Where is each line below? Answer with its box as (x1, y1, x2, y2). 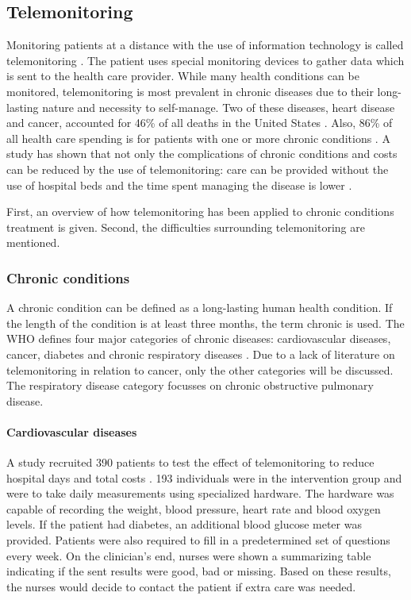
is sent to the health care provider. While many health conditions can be (6, 67, 359, 84)
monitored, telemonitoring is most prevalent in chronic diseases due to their (6, 83, 374, 99)
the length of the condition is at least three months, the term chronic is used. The (6, 314, 405, 331)
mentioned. (6, 234, 60, 251)
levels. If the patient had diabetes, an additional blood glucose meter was (6, 516, 362, 533)
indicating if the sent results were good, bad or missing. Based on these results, (6, 563, 391, 579)
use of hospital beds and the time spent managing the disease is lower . (6, 176, 352, 193)
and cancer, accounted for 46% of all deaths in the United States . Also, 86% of (6, 114, 393, 131)
